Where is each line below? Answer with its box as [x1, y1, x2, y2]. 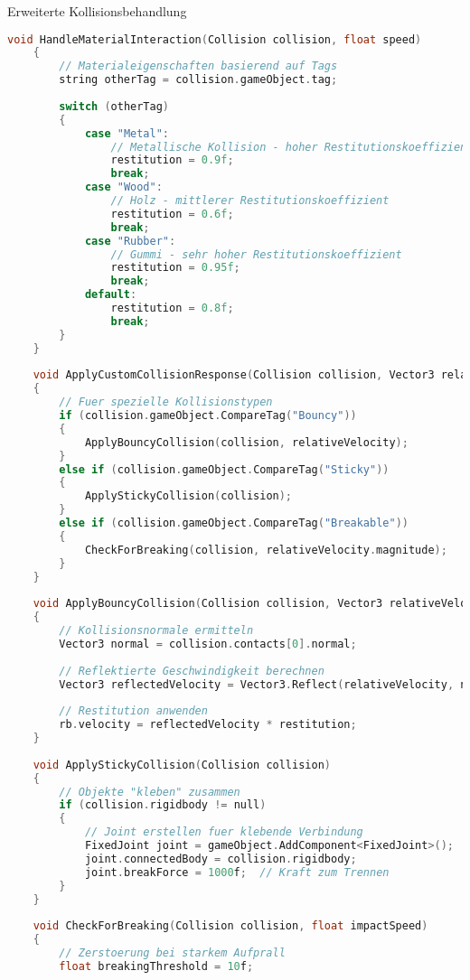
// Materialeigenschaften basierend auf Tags [59, 60, 338, 73]
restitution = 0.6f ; [110, 207, 234, 220]
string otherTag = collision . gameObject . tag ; [59, 73, 338, 87]
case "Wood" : [84, 181, 163, 194]
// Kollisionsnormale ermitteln [59, 624, 254, 638]
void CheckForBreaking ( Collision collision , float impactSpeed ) [33, 919, 428, 933]
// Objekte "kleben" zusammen [59, 785, 240, 798]
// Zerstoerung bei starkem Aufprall [59, 947, 286, 960]
